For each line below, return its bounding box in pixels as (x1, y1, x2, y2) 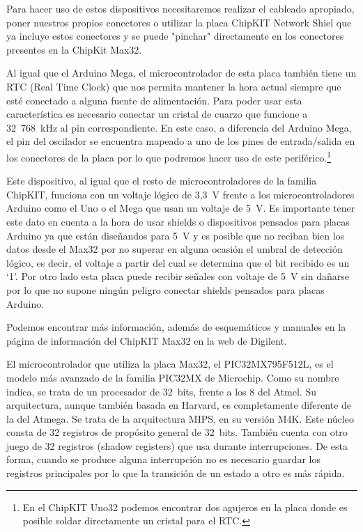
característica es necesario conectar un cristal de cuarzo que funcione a (6, 107, 308, 121)
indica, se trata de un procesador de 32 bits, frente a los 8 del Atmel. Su (6, 384, 316, 398)
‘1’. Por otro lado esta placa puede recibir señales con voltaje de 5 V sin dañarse (6, 269, 349, 283)
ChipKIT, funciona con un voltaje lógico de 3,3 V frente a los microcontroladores (6, 187, 355, 201)
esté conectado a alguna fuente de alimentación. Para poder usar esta (6, 93, 302, 107)
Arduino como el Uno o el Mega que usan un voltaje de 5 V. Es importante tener (6, 201, 355, 215)
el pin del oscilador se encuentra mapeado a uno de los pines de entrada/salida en (6, 134, 355, 148)
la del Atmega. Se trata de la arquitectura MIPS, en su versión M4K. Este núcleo (6, 411, 354, 425)
